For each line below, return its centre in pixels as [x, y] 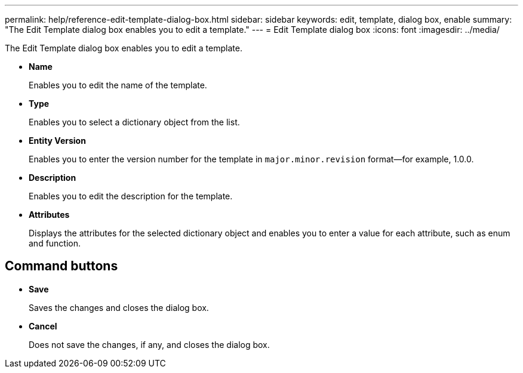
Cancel [43, 326]
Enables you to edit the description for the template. [131, 196]
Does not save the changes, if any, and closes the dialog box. [149, 344]
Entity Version [57, 141]
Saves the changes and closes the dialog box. [119, 307]
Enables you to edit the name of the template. [118, 85]
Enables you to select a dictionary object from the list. [134, 122]
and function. [55, 243]
